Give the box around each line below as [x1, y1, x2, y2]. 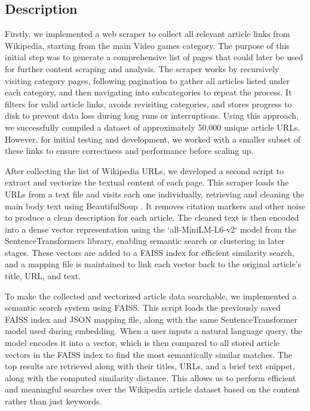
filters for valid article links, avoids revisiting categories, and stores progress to [5, 97, 292, 110]
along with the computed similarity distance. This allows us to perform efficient [5, 371, 296, 384]
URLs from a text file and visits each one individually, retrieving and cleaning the [5, 187, 305, 200]
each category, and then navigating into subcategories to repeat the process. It [5, 86, 292, 98]
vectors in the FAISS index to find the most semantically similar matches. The [5, 348, 292, 360]
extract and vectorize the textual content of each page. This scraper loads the [5, 176, 289, 188]
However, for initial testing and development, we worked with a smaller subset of [5, 132, 301, 145]
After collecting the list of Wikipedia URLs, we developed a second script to [5, 164, 284, 177]
